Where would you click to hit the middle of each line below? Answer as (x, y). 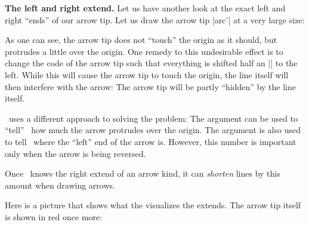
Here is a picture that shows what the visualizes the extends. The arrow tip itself (153, 205)
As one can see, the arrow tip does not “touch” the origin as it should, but (141, 40)
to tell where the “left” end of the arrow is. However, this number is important (151, 141)
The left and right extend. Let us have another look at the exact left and (145, 8)
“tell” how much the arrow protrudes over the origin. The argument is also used (153, 130)
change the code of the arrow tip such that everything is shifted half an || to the (151, 63)
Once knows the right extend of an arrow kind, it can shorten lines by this (143, 173)
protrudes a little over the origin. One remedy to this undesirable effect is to (144, 51)
